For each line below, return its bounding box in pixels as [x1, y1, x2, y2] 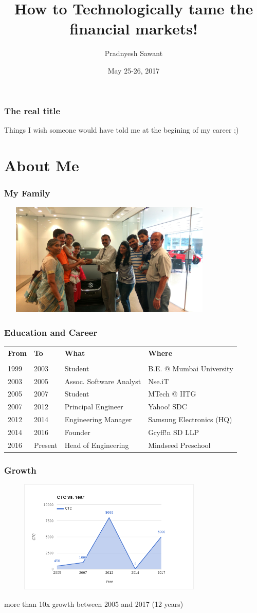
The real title [4, 104, 61, 117]
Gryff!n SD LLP [148, 426, 199, 437]
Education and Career [4, 326, 98, 338]
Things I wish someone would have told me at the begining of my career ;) [4, 124, 239, 135]
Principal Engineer [64, 401, 123, 412]
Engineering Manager [64, 414, 132, 425]
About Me [4, 154, 79, 175]
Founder [64, 426, 90, 437]
